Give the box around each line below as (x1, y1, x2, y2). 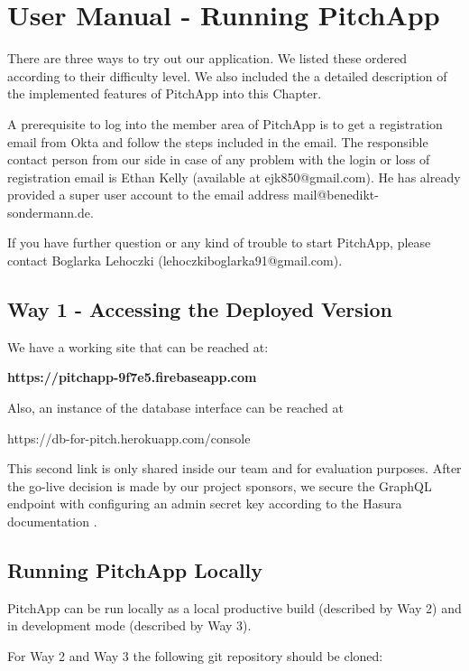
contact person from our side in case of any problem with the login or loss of (7, 150, 430, 169)
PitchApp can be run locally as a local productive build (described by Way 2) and (7, 598, 462, 617)
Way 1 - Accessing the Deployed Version (7, 295, 393, 323)
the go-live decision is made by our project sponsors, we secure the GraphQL (7, 476, 432, 495)
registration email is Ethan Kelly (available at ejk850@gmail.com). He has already (7, 167, 461, 186)
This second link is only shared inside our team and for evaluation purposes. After (7, 459, 462, 478)
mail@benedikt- (293, 185, 379, 204)
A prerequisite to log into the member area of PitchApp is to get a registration (7, 114, 443, 133)
